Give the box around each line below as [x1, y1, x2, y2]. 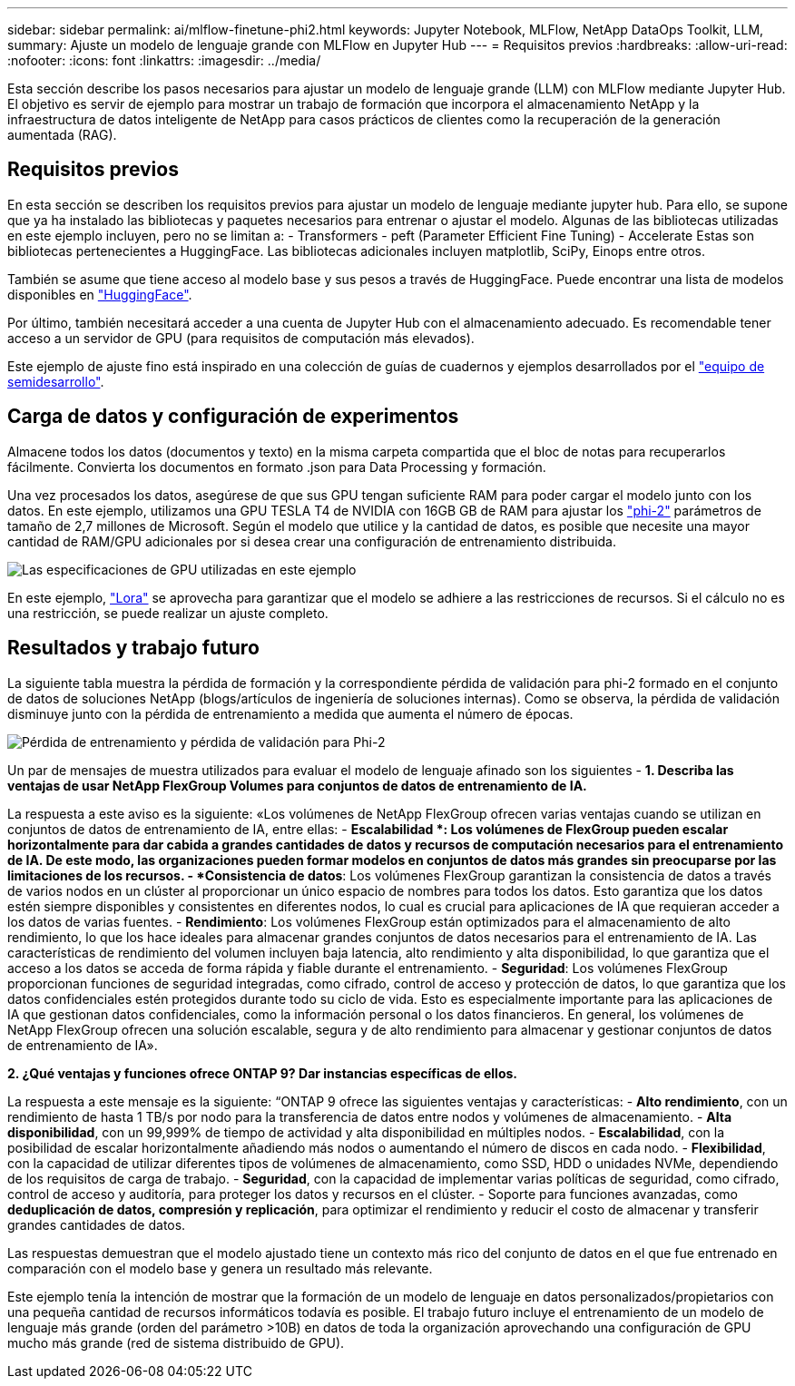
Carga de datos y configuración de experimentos [7, 405, 459, 428]
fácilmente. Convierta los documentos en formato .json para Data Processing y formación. [7, 458, 546, 475]
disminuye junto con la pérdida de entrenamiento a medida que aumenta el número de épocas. [7, 705, 574, 722]
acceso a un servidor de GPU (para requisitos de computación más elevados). [7, 329, 475, 346]
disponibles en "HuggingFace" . [7, 286, 192, 302]
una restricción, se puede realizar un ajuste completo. [7, 605, 329, 621]
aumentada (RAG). [7, 127, 117, 143]
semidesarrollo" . [7, 373, 104, 389]
